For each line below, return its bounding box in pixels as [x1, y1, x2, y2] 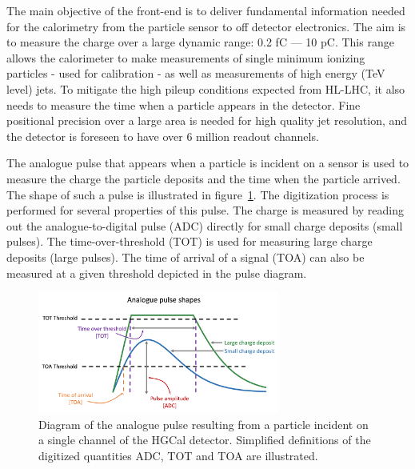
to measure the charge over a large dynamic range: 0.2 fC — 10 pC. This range [6, 34, 394, 50]
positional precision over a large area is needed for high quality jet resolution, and [6, 112, 408, 129]
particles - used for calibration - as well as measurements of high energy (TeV [6, 65, 385, 82]
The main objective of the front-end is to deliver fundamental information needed [6, 2, 405, 18]
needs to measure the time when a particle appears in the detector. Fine [6, 96, 361, 113]
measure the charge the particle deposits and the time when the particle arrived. [6, 170, 401, 186]
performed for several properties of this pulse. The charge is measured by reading [6, 202, 405, 218]
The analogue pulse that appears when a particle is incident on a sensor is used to [6, 154, 409, 171]
